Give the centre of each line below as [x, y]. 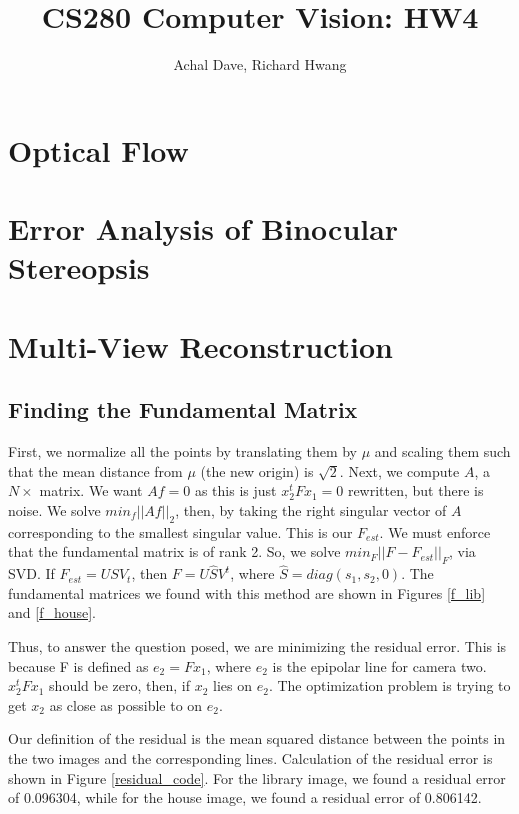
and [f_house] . [52, 612]
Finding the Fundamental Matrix [183, 409]
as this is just [235, 490]
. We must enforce [435, 531]
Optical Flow [98, 149]
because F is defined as [78, 665]
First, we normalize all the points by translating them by [182, 451]
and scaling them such [442, 451]
